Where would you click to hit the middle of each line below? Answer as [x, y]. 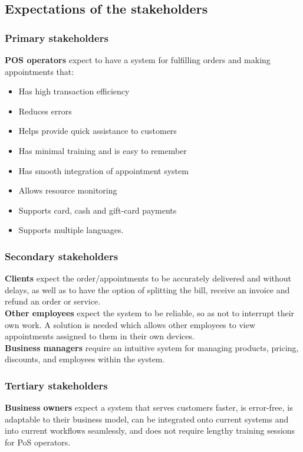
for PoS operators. [38, 442]
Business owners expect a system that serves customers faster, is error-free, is [149, 407]
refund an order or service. [53, 301]
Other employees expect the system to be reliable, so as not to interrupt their [150, 312]
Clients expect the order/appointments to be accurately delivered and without [148, 278]
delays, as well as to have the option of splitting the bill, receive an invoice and [147, 289]
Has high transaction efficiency [74, 91]
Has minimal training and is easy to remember [103, 150]
